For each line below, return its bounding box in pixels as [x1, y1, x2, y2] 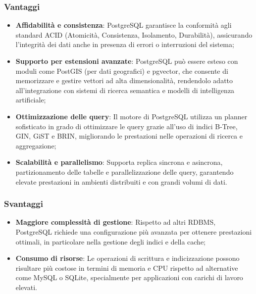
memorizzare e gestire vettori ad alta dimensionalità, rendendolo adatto [15, 75, 233, 86]
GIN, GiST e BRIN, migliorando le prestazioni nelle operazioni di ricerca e [15, 131, 243, 141]
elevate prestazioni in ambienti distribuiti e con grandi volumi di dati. [15, 176, 227, 187]
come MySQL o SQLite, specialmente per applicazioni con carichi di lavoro [15, 272, 243, 283]
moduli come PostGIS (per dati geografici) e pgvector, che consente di [15, 65, 228, 76]
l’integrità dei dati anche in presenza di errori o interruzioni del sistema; [15, 39, 234, 49]
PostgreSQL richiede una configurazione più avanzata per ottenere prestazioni [15, 226, 252, 237]
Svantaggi [4, 197, 43, 210]
